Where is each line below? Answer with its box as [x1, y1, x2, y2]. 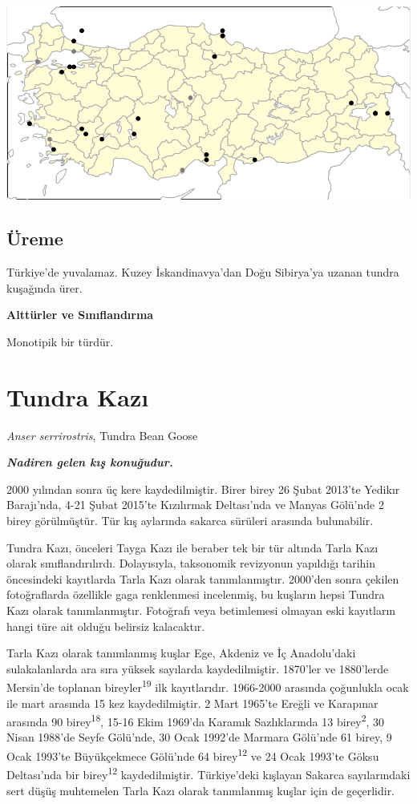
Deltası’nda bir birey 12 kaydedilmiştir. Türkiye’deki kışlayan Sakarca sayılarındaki [6, 764, 411, 782]
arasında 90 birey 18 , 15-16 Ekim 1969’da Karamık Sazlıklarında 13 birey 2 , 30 [6, 711, 385, 729]
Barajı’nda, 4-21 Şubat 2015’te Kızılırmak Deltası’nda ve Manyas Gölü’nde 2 [6, 496, 384, 513]
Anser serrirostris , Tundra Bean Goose [6, 426, 198, 443]
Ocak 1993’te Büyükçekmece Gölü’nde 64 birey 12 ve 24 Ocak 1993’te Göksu [6, 745, 379, 764]
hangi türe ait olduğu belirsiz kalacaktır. [6, 617, 205, 634]
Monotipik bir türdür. [6, 333, 114, 349]
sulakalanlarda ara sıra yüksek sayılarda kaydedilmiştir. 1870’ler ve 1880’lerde [6, 660, 389, 677]
